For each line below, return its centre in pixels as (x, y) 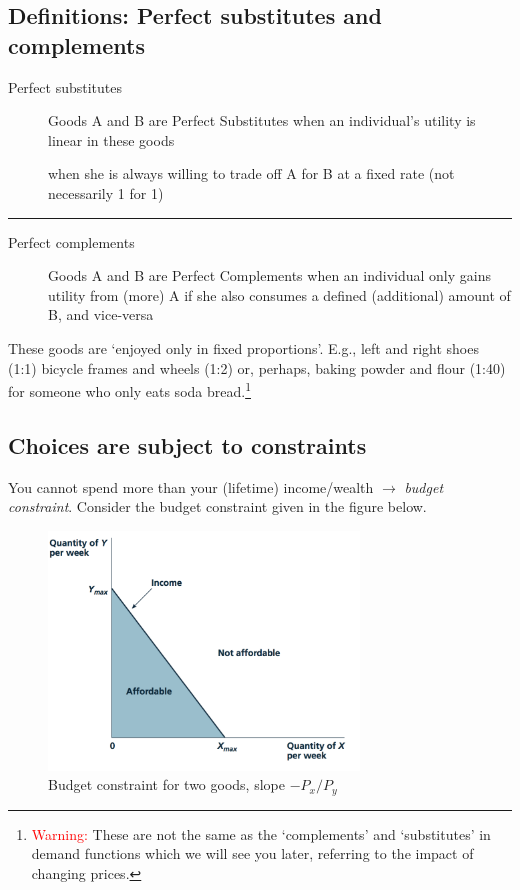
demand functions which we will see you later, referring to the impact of (252, 853)
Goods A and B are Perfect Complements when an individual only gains (269, 275)
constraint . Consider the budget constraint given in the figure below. (217, 506)
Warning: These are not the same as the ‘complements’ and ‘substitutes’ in (261, 833)
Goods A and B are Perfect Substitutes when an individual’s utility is (262, 120)
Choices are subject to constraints (187, 444)
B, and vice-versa (101, 314)
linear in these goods (111, 139)
